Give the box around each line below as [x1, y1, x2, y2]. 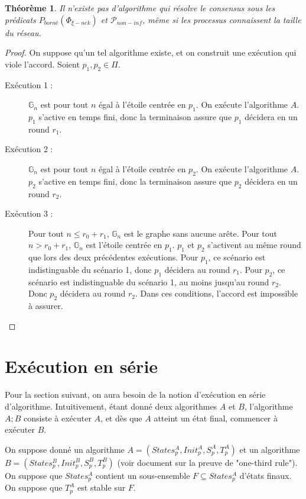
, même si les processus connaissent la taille [142, 13, 301, 25]
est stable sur [77, 481, 126, 494]
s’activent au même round [207, 239, 301, 251]
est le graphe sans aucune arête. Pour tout [123, 227, 278, 239]
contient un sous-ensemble [96, 469, 190, 481]
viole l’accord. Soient [5, 57, 80, 70]
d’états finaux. [239, 469, 292, 481]
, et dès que [100, 411, 142, 424]
